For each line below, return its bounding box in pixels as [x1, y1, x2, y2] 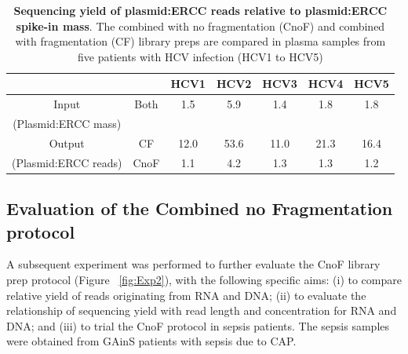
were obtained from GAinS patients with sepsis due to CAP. [6, 333, 297, 349]
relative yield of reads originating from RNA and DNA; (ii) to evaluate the [6, 286, 366, 303]
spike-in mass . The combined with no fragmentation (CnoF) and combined [16, 17, 385, 34]
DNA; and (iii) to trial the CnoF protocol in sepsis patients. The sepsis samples [6, 317, 390, 334]
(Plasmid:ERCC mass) [13, 115, 122, 132]
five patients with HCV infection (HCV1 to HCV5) [77, 48, 323, 64]
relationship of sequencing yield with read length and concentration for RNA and [6, 302, 397, 319]
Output [49, 134, 85, 151]
